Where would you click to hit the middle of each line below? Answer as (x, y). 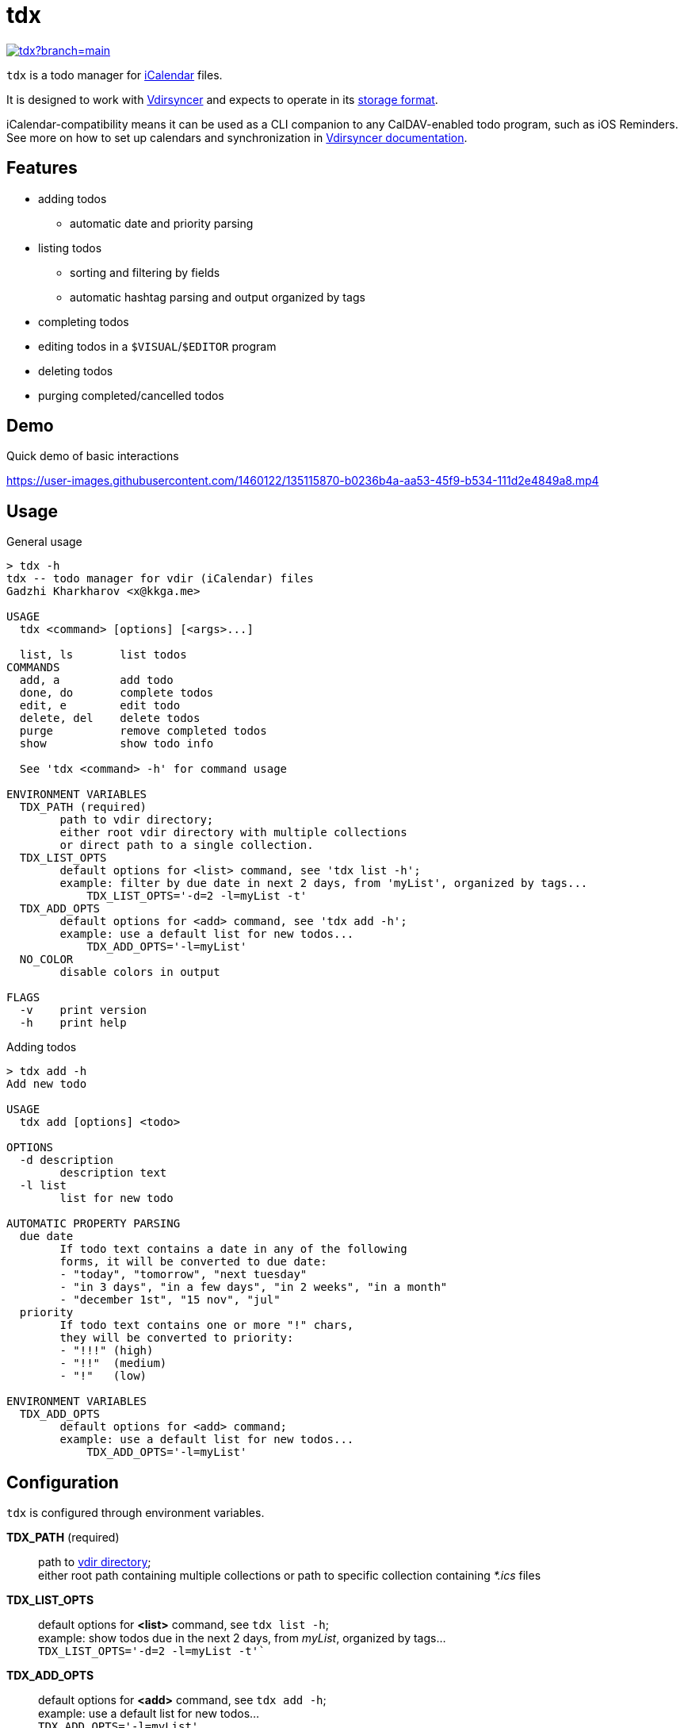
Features (42, 168)
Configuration (63, 1482)
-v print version (83, 1010)
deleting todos (76, 371)
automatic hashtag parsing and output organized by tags (218, 297)
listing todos (70, 248)
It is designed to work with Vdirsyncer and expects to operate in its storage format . (222, 99)
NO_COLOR (46, 960)
